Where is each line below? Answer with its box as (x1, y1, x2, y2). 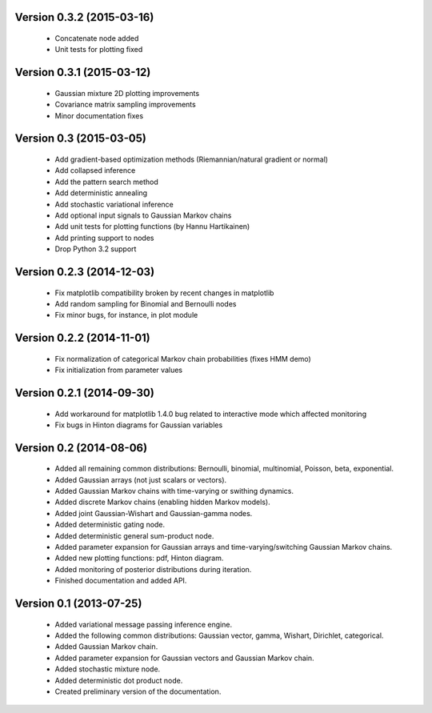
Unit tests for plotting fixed (54, 45, 143, 54)
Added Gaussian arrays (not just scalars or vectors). (54, 475, 227, 484)
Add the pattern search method (54, 177, 159, 186)
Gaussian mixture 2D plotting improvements (54, 88, 200, 98)
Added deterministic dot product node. (54, 675, 183, 685)
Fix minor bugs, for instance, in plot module (54, 310, 198, 320)
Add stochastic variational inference (54, 199, 174, 209)
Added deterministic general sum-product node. (54, 531, 214, 540)
